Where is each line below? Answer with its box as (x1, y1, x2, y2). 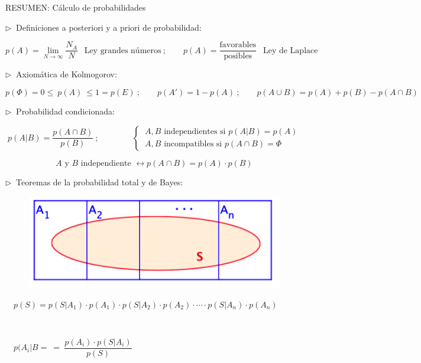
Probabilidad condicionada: (16, 105, 115, 117)
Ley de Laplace (263, 46, 318, 55)
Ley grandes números (84, 46, 161, 55)
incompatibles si (164, 140, 222, 149)
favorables (219, 41, 257, 50)
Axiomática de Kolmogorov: (16, 68, 117, 80)
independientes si (164, 127, 226, 136)
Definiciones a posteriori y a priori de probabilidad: (16, 21, 202, 33)
